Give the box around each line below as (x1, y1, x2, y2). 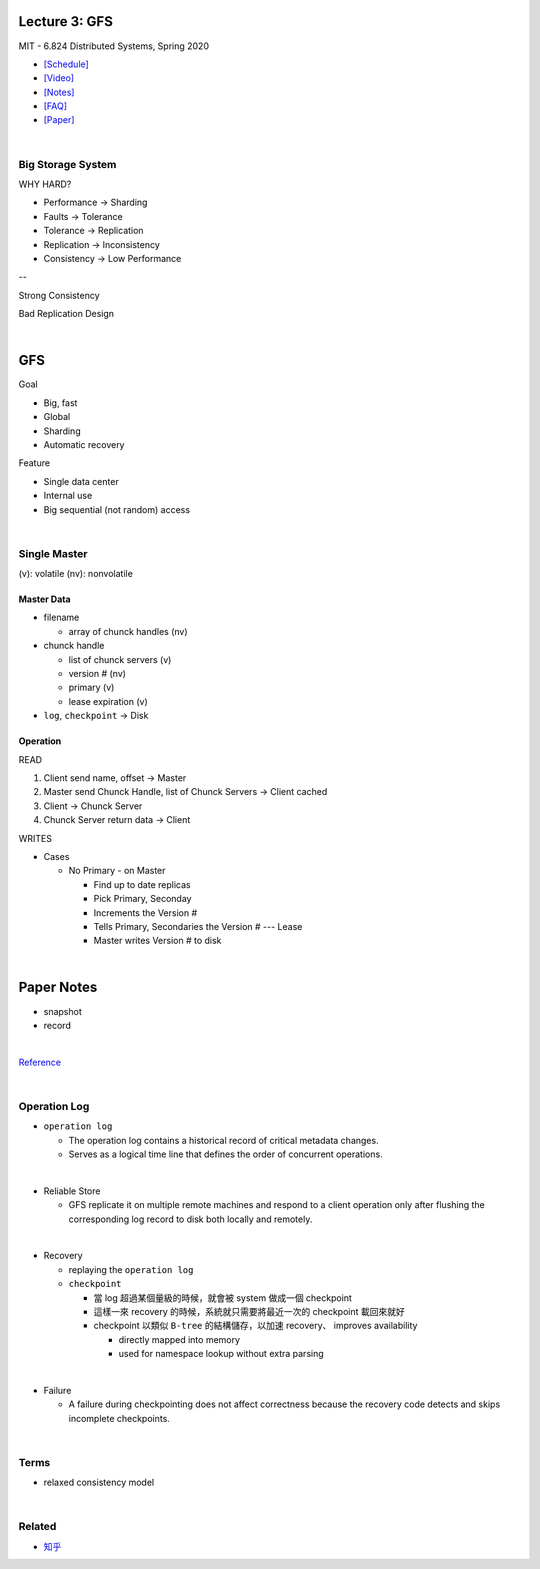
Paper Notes (18, 979, 98, 996)
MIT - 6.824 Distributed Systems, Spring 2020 (18, 40, 210, 52)
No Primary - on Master (68, 865, 166, 877)
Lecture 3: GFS (18, 13, 114, 30)
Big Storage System (18, 157, 117, 171)
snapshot (43, 1005, 82, 1017)
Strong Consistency (18, 289, 100, 301)
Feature (18, 457, 50, 469)
